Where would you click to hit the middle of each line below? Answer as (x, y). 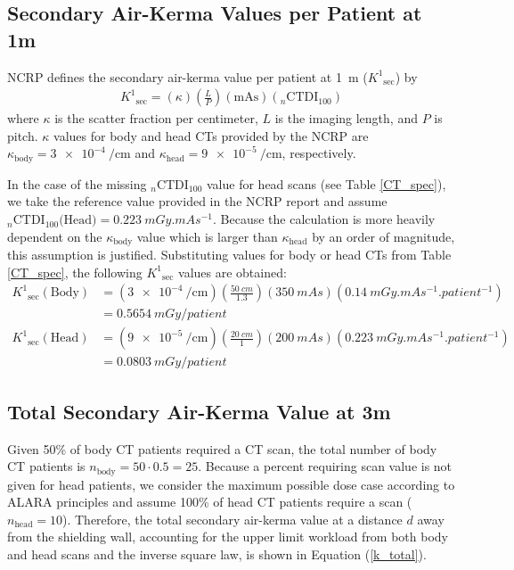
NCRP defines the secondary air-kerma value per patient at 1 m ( (188, 76)
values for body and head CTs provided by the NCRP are (211, 135)
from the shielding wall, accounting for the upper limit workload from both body (228, 537)
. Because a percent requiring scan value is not (325, 466)
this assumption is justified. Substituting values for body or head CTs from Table (229, 255)
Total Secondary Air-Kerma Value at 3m (199, 411)
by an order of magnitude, (383, 236)
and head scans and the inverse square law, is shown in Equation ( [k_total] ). (217, 554)
